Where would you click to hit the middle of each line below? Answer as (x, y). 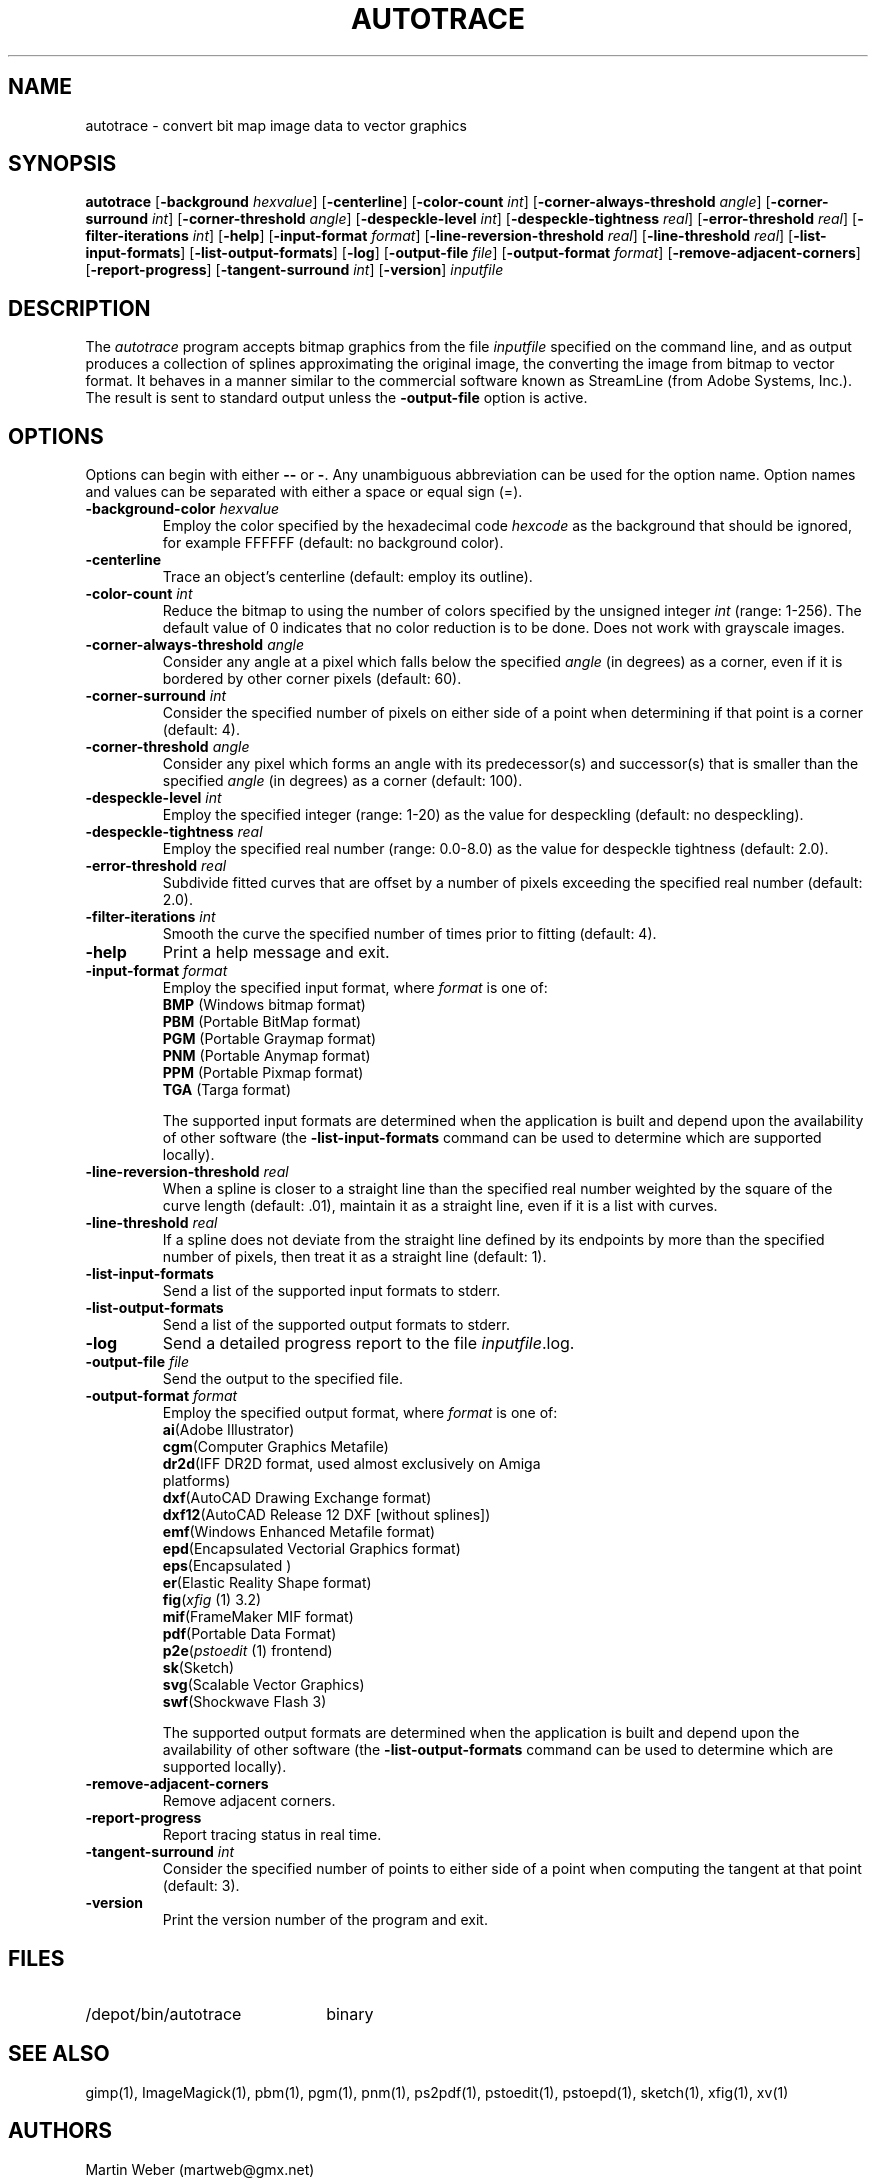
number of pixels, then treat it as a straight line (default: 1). (354, 1257)
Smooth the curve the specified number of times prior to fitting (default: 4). (409, 934)
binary (350, 2013)
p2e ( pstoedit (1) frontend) (247, 1651)
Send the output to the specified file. (282, 1379)
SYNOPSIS (62, 164)
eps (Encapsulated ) (227, 1566)
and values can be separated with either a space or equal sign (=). (304, 492)
